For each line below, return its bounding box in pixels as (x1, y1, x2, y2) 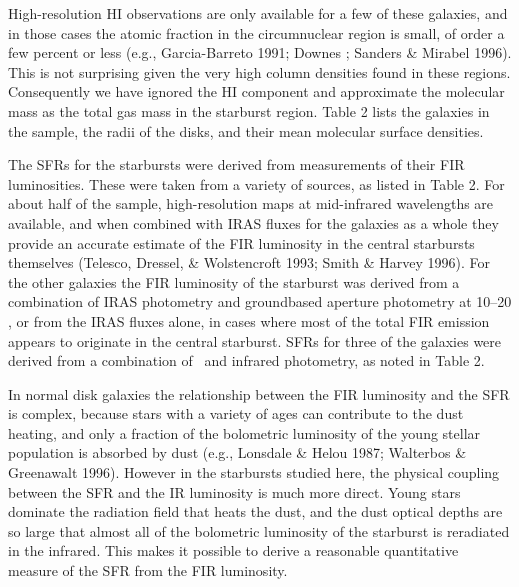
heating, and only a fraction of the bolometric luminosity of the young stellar (8, 422, 481, 443)
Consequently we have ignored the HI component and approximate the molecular (8, 81, 505, 102)
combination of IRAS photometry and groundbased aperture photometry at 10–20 (8, 291, 512, 312)
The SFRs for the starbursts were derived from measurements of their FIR (8, 154, 465, 175)
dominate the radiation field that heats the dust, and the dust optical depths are (8, 501, 503, 522)
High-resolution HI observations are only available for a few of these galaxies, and (8, 3, 508, 23)
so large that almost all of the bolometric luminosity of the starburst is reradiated (8, 520, 510, 541)
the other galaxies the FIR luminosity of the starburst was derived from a (8, 271, 460, 292)
